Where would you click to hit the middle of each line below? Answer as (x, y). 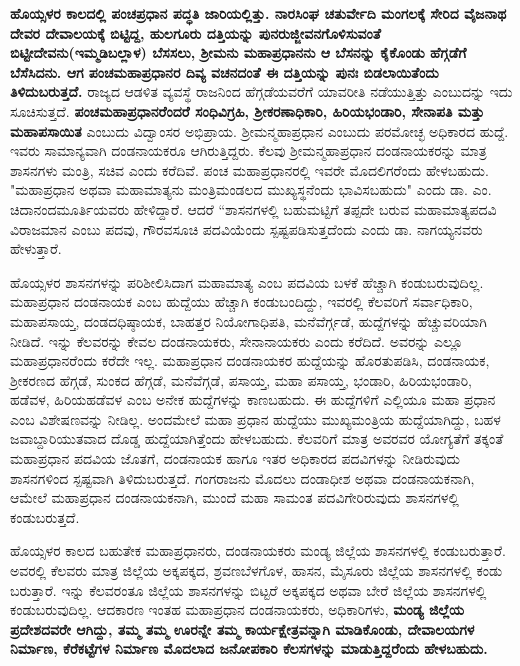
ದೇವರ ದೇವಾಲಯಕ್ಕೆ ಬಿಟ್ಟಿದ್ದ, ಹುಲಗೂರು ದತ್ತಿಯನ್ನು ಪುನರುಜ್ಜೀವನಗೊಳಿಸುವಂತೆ (195, 32)
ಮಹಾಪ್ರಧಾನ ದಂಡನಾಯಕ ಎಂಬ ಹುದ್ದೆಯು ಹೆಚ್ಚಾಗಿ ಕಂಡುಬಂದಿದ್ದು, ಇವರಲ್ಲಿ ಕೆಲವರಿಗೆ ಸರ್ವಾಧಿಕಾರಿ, (241, 301)
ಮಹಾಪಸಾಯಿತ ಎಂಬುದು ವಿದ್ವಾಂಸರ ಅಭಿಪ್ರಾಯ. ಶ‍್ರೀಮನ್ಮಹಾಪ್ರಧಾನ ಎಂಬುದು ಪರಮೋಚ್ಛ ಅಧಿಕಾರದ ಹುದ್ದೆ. (259, 130)
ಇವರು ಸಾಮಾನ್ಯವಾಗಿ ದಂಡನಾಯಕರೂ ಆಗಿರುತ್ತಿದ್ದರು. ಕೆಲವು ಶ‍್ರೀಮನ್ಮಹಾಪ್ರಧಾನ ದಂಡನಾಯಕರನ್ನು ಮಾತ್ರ (248, 150)
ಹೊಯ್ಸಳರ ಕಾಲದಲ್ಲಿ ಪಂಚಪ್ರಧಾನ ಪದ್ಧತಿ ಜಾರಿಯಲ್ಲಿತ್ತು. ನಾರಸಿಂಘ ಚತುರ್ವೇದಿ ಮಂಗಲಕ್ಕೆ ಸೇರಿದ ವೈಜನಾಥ (258, 13)
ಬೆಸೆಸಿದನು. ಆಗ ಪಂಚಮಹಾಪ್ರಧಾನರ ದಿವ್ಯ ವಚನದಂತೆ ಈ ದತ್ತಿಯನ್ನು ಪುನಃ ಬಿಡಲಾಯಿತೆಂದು (224, 71)
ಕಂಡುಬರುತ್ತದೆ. (45, 516)
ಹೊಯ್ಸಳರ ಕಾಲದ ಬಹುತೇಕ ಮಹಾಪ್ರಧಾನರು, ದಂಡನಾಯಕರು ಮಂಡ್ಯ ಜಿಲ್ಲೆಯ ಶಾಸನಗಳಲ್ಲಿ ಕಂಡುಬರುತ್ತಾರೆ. (258, 550)
